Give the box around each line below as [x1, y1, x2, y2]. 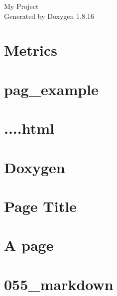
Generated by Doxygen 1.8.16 [4, 10, 94, 21]
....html [4, 118, 54, 138]
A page [4, 235, 54, 255]
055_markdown [4, 274, 114, 294]
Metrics [4, 40, 58, 60]
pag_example [4, 79, 99, 99]
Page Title [4, 196, 77, 216]
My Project [4, 1, 39, 11]
